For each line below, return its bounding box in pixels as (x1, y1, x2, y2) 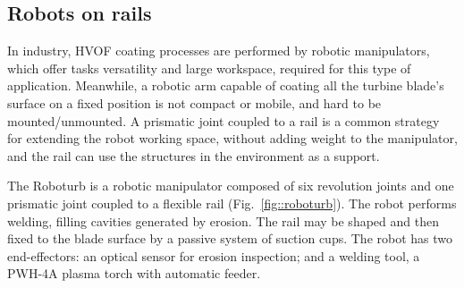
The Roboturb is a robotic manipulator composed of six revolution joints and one (7, 176, 454, 195)
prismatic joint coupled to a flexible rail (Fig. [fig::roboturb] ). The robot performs (7, 193, 457, 212)
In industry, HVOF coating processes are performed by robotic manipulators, (7, 41, 430, 60)
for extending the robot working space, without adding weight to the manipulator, (7, 129, 458, 148)
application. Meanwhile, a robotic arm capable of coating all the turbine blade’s (7, 76, 444, 95)
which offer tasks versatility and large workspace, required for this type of (7, 58, 411, 77)
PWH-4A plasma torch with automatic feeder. (7, 264, 261, 283)
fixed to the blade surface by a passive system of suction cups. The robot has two (7, 229, 453, 248)
